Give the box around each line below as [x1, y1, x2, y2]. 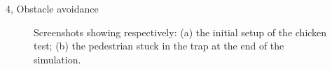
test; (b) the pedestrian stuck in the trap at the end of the [34, 38, 284, 53]
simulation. [34, 52, 81, 66]
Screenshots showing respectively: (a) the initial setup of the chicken [34, 24, 327, 39]
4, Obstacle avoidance [6, 1, 99, 15]
